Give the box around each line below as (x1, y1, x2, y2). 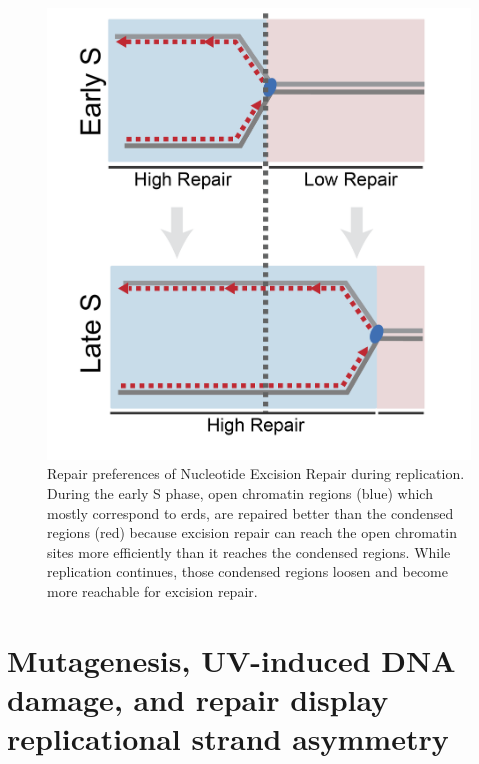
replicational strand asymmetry (7, 718, 449, 759)
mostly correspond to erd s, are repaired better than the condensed (47, 502, 454, 523)
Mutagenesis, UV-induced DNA (7, 639, 456, 680)
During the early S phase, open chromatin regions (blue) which (47, 482, 433, 503)
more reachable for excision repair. (47, 580, 258, 601)
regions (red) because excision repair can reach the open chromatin (47, 522, 457, 543)
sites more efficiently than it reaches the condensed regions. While (47, 541, 451, 562)
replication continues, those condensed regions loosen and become (47, 561, 449, 582)
